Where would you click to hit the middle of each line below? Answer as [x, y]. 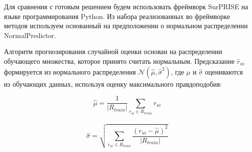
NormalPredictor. [30, 35]
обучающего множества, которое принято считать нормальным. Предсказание [119, 61]
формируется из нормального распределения [70, 71]
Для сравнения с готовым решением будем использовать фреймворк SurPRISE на [126, 6]
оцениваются [224, 71]
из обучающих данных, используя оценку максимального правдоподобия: [113, 84]
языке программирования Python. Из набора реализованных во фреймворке [117, 16]
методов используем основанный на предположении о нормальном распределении [126, 26]
